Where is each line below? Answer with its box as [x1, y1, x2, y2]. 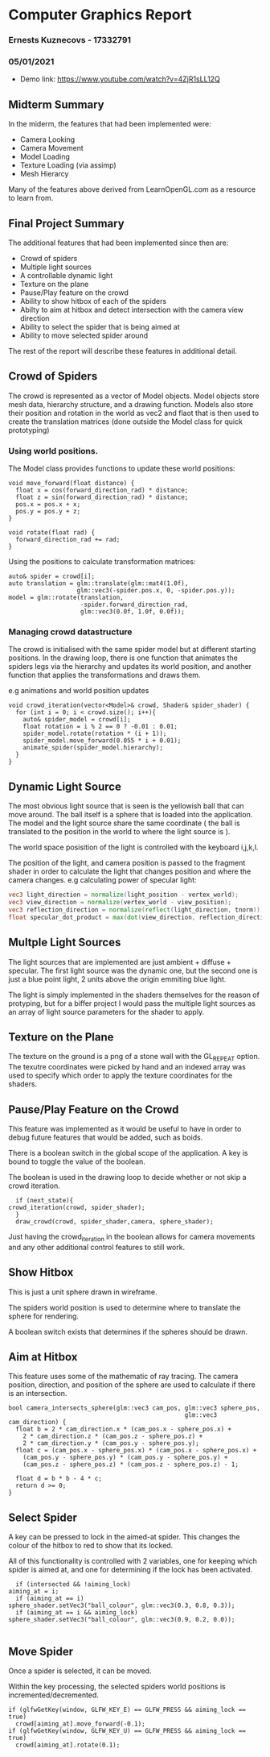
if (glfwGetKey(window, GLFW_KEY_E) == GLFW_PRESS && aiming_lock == [8, 1706, 247, 1714]
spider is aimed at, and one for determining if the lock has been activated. [8, 1565, 253, 1575]
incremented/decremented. [8, 1690, 99, 1700]
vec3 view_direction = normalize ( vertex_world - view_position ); [8, 899, 231, 907]
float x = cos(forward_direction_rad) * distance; [15, 486, 189, 495]
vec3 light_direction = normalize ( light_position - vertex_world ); [8, 891, 239, 899]
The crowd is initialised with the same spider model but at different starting [8, 645, 256, 654]
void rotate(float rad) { [8, 529, 95, 537]
